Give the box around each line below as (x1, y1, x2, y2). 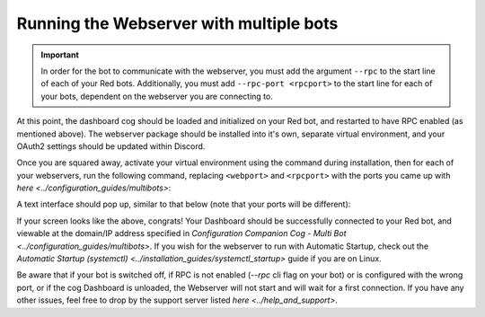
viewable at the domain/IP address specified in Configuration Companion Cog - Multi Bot (16, 228, 347, 239)
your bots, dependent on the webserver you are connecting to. (40, 91, 273, 101)
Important (40, 49, 80, 60)
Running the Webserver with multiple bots (16, 13, 339, 33)
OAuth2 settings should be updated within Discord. (16, 140, 206, 152)
